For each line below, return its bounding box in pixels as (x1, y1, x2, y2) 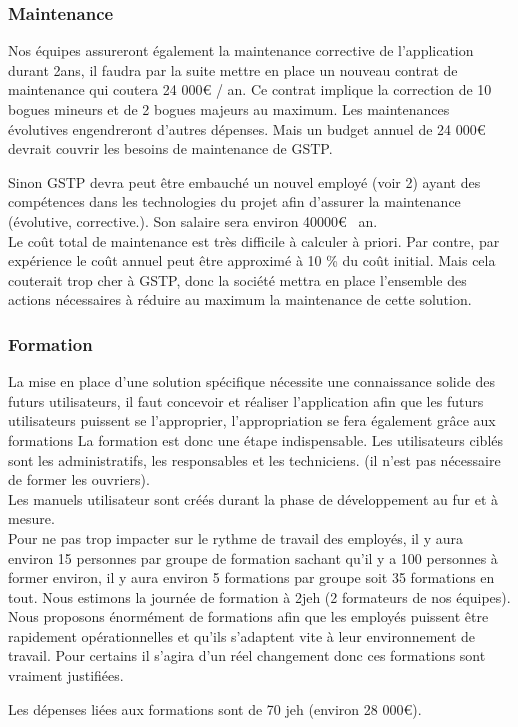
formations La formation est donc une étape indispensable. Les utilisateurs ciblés (8, 429, 504, 450)
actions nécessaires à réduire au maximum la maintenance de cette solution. (8, 289, 472, 310)
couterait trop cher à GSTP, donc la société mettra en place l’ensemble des (8, 269, 467, 290)
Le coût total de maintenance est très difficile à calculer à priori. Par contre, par (8, 230, 500, 251)
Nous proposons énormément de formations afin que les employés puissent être (8, 606, 489, 627)
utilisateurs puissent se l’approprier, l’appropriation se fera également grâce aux (8, 410, 496, 431)
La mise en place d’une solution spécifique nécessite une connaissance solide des (8, 371, 495, 392)
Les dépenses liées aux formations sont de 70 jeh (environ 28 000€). (8, 698, 422, 719)
